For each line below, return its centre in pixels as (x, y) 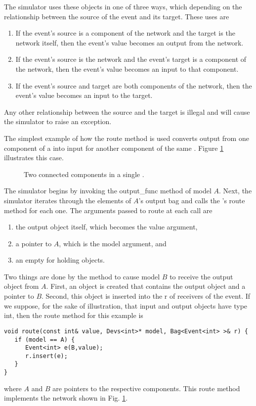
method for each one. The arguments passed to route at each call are (108, 210)
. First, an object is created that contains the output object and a (146, 286)
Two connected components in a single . (84, 174)
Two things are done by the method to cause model (82, 276)
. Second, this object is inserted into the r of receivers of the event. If (146, 296)
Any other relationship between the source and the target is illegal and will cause (127, 112)
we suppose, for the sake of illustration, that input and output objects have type (126, 305)
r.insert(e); (46, 356)
